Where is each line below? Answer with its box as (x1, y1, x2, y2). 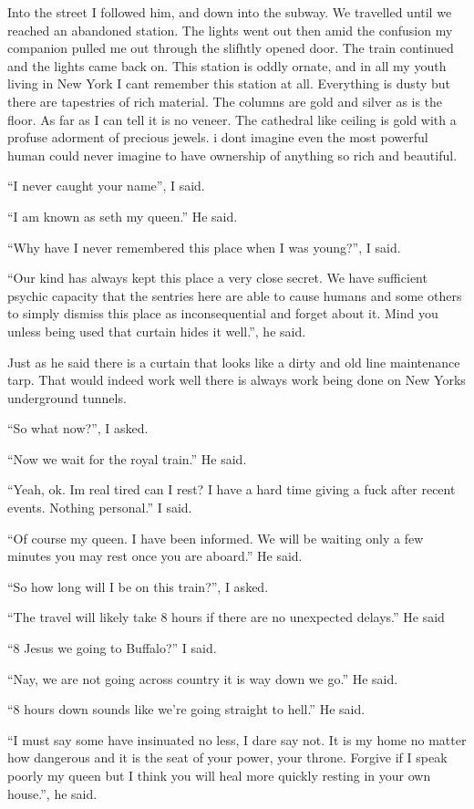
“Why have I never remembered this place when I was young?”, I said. (7, 237, 401, 256)
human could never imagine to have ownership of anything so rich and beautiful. (7, 145, 458, 164)
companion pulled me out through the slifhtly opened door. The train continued (7, 38, 454, 57)
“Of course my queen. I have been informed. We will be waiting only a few (7, 528, 424, 547)
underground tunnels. (7, 388, 127, 407)
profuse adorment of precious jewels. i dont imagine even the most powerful (7, 128, 428, 147)
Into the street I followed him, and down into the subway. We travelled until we (7, 3, 452, 21)
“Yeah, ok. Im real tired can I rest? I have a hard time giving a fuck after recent (7, 480, 456, 499)
